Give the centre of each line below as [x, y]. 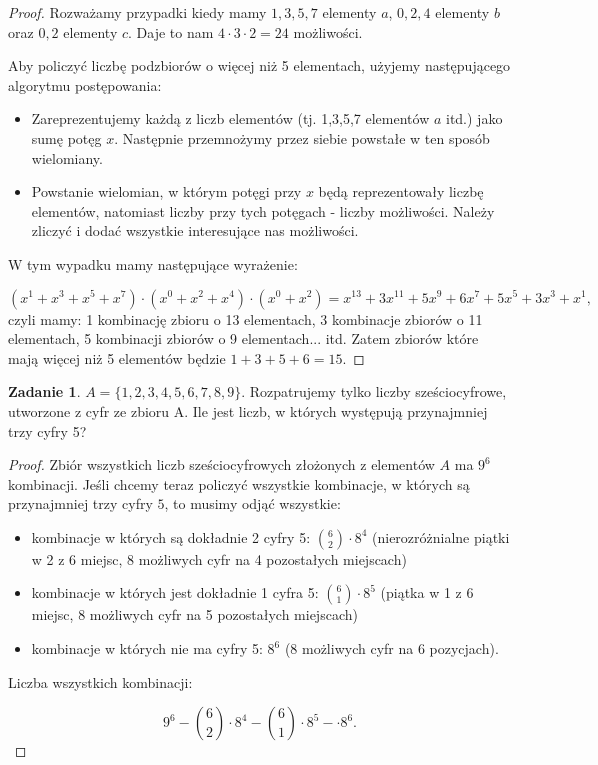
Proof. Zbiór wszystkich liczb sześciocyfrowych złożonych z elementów [221, 464]
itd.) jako [474, 118]
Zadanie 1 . [44, 391]
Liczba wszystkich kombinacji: [100, 681]
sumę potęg [66, 137]
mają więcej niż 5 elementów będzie [117, 357]
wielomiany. [67, 157]
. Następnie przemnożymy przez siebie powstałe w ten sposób [302, 137]
